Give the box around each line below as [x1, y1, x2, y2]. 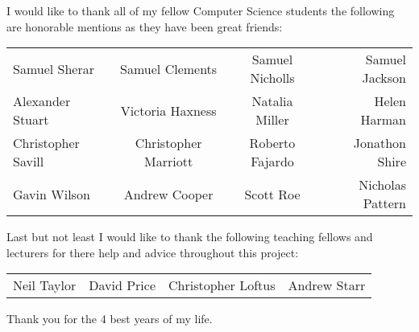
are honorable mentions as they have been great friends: [6, 18, 283, 35]
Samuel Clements [120, 59, 218, 78]
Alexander [13, 92, 71, 111]
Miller [255, 110, 289, 129]
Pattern [363, 194, 406, 213]
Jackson [362, 68, 406, 88]
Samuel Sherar [13, 59, 94, 78]
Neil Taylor [13, 276, 77, 295]
